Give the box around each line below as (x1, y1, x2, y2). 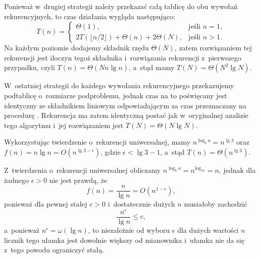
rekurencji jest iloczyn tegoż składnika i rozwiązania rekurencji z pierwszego (4, 52, 241, 62)
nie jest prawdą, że (49, 174, 108, 185)
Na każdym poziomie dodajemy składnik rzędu (4, 42, 149, 53)
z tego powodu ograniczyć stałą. (4, 244, 105, 255)
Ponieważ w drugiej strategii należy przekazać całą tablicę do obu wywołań (4, 1, 238, 11)
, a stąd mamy (129, 62, 175, 73)
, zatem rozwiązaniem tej (174, 42, 252, 53)
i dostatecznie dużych (108, 199, 175, 209)
